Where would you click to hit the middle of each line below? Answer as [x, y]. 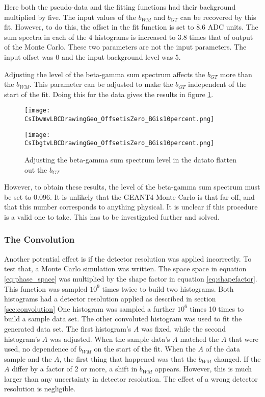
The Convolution [39, 239]
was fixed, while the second [183, 328]
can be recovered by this [218, 17]
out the [36, 169]
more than [236, 74]
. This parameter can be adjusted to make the [101, 84]
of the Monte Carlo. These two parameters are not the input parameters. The [125, 47]
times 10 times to [217, 308]
